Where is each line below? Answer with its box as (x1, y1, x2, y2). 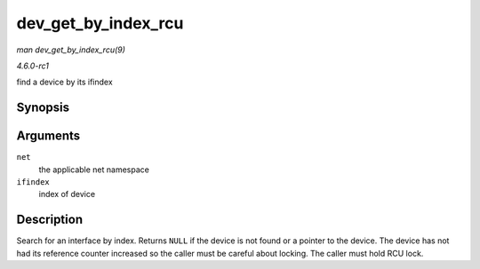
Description (16, 212, 84, 227)
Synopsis (16, 100, 70, 115)
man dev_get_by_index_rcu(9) (16, 44, 126, 55)
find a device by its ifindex (16, 76, 113, 88)
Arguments (16, 129, 81, 144)
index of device (38, 189, 96, 200)
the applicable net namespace (38, 164, 150, 175)
